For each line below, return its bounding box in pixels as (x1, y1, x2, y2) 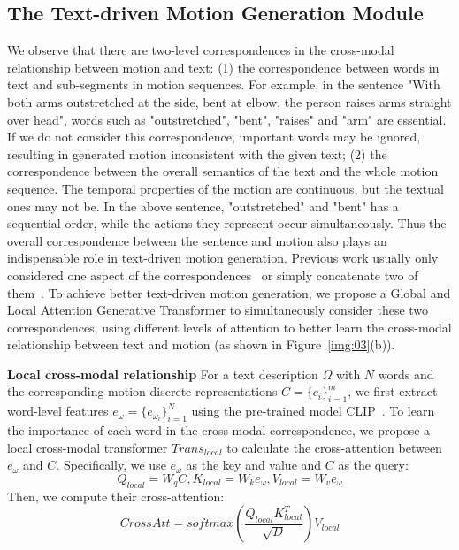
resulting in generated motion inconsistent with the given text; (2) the (7, 144, 387, 163)
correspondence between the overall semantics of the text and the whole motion (7, 162, 439, 180)
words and (378, 364, 434, 383)
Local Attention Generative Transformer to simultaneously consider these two (7, 301, 429, 319)
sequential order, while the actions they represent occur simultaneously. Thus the (7, 214, 447, 233)
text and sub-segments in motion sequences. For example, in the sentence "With (7, 75, 440, 94)
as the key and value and (186, 455, 322, 474)
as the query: (338, 455, 409, 474)
